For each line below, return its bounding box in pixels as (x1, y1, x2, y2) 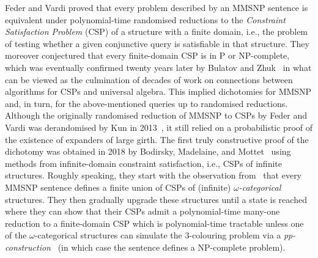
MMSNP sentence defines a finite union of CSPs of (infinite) (5, 180, 231, 193)
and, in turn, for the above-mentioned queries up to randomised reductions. (5, 97, 288, 109)
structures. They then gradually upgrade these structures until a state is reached (5, 193, 307, 205)
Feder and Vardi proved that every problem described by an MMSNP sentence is (5, 1, 308, 13)
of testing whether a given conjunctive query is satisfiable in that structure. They (5, 37, 309, 50)
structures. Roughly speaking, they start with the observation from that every (5, 169, 302, 182)
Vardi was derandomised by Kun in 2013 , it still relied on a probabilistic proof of (5, 120, 313, 133)
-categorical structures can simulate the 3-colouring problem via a (34, 229, 281, 241)
